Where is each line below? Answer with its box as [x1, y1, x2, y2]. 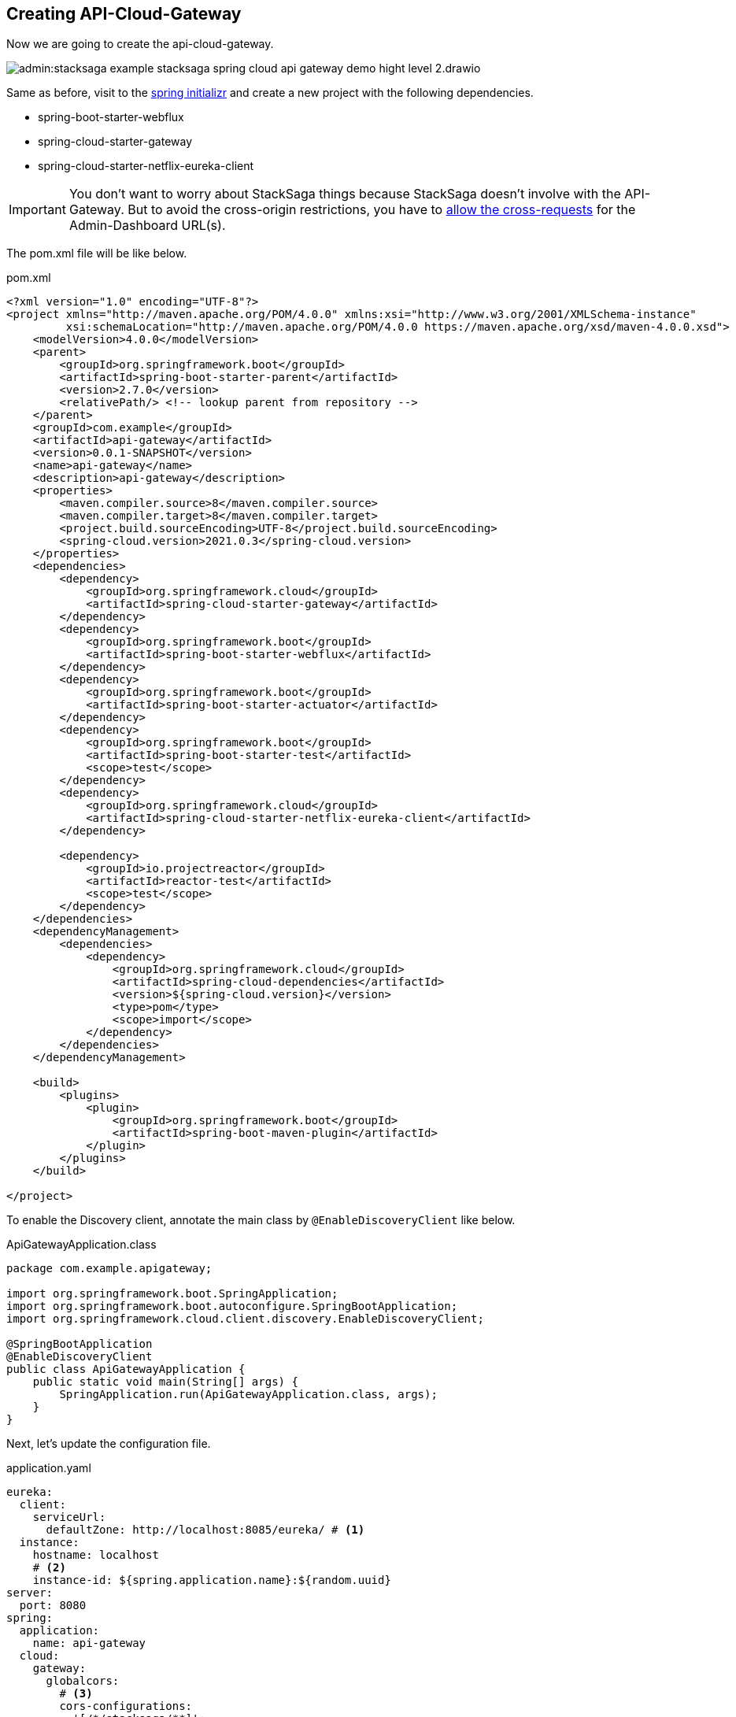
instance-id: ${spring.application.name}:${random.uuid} [32, 1574, 391, 1587]
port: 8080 [19, 1599, 87, 1612]
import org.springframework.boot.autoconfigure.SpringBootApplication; [6, 1300, 458, 1313]
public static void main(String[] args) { [32, 1375, 298, 1389]
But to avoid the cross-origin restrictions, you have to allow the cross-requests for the [128, 202, 636, 218]
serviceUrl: [32, 1511, 106, 1524]
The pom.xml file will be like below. [6, 246, 187, 261]
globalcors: [46, 1674, 120, 1688]
